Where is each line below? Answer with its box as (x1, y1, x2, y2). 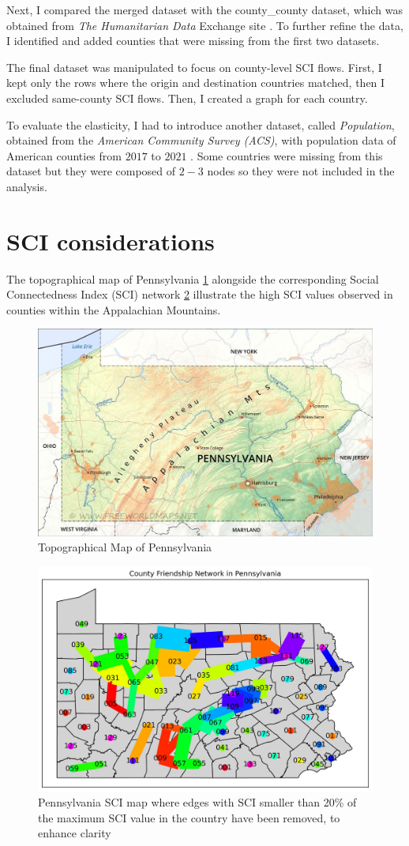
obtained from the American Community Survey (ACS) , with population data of (6, 132, 396, 149)
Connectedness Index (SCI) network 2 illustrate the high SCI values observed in (6, 286, 393, 303)
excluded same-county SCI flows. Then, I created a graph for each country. (6, 89, 368, 106)
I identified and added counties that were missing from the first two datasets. (6, 32, 380, 49)
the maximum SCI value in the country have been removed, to (38, 809, 340, 825)
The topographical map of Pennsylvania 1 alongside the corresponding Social (6, 270, 379, 287)
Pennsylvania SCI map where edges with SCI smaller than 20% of (38, 794, 357, 810)
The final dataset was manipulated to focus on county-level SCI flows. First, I (6, 58, 382, 75)
